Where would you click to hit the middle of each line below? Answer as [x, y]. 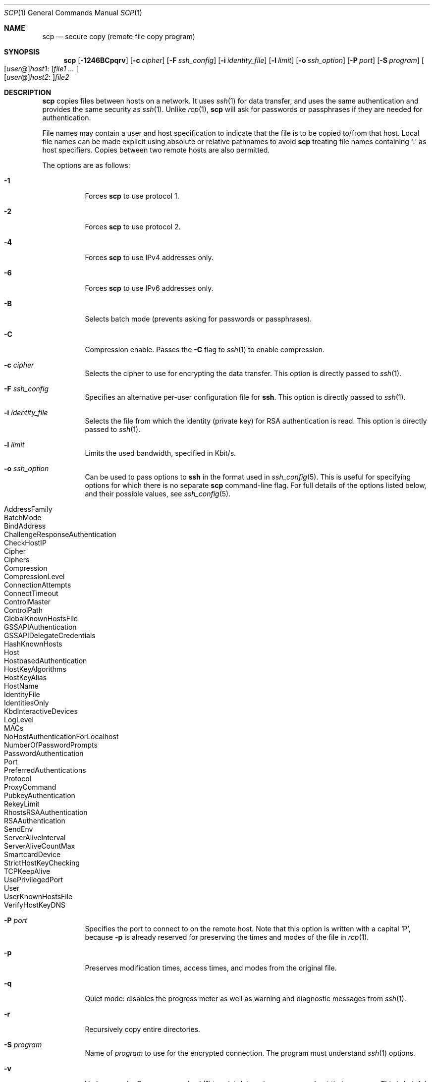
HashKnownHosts [33, 644]
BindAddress [25, 526]
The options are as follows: [86, 165]
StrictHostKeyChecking [42, 863]
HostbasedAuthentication [46, 661]
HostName [21, 686]
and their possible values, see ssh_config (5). [158, 494]
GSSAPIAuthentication [40, 627]
